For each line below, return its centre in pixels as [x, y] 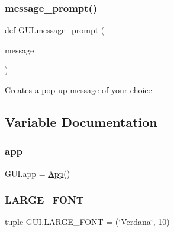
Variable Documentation [81, 121]
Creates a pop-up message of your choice [78, 90]
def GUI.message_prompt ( [55, 30]
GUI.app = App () [38, 173]
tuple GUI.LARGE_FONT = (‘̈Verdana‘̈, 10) [87, 222]
